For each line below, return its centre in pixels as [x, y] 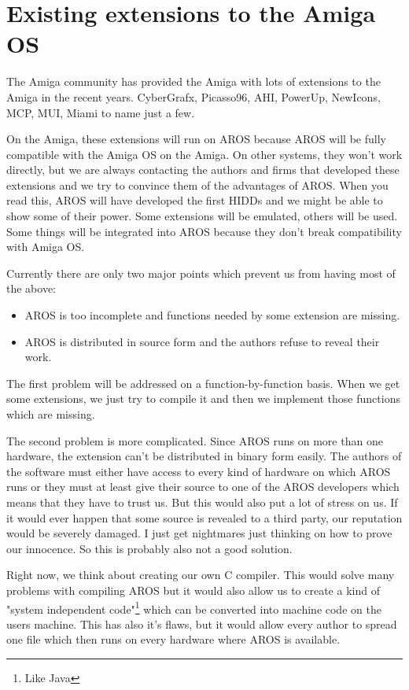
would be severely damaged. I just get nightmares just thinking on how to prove [199, 533]
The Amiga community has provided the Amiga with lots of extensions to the [193, 81]
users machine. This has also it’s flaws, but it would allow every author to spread [202, 624]
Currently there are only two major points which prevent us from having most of [201, 273]
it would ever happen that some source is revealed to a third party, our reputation [204, 517]
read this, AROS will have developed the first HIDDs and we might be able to [195, 200]
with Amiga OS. [46, 247]
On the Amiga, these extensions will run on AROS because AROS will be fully [196, 139]
